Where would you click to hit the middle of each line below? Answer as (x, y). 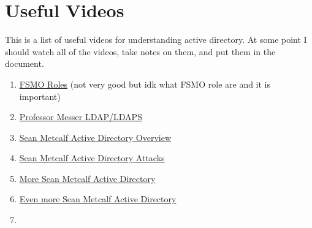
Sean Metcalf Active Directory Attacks (92, 158)
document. (25, 63)
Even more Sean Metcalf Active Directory (98, 199)
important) (40, 96)
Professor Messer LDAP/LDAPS (81, 117)
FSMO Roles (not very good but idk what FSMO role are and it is (145, 84)
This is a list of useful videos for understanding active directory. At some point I (156, 40)
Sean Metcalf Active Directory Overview (95, 137)
